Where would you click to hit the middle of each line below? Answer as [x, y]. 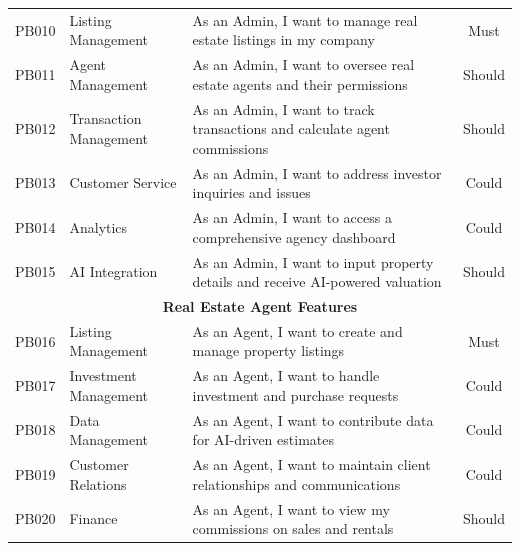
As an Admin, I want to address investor [317, 172]
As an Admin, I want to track [283, 108]
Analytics [98, 226]
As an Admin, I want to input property [313, 261]
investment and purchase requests [295, 394]
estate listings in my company [283, 39]
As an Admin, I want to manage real [305, 19]
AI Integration [113, 271]
